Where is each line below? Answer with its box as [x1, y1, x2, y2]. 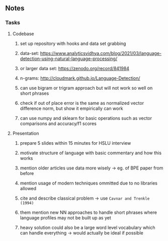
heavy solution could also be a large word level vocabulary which [20, 224, 155, 230]
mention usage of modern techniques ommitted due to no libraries [20, 180, 157, 186]
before [20, 170, 34, 176]
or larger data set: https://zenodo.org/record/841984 [20, 65, 130, 71]
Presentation [12, 130, 39, 136]
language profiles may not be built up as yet [20, 214, 112, 221]
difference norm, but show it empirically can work [20, 105, 123, 111]
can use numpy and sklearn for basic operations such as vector [20, 115, 152, 121]
